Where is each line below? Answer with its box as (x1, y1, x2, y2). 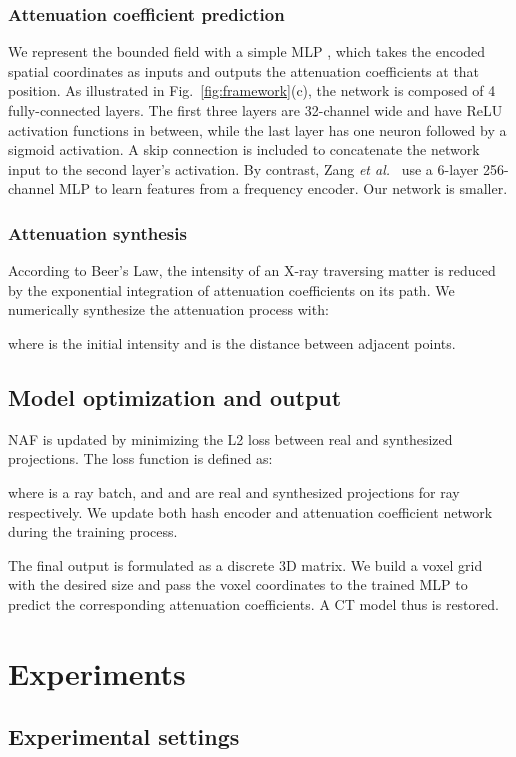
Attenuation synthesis (8, 220, 187, 245)
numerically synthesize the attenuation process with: (8, 299, 329, 320)
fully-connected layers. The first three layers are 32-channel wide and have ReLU (8, 100, 503, 120)
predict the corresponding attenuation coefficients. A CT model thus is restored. (8, 593, 499, 614)
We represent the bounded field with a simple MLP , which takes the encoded (8, 41, 486, 62)
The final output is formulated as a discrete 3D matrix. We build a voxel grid (8, 554, 483, 575)
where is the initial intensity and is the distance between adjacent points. (8, 332, 456, 353)
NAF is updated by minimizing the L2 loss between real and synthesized (8, 428, 453, 449)
